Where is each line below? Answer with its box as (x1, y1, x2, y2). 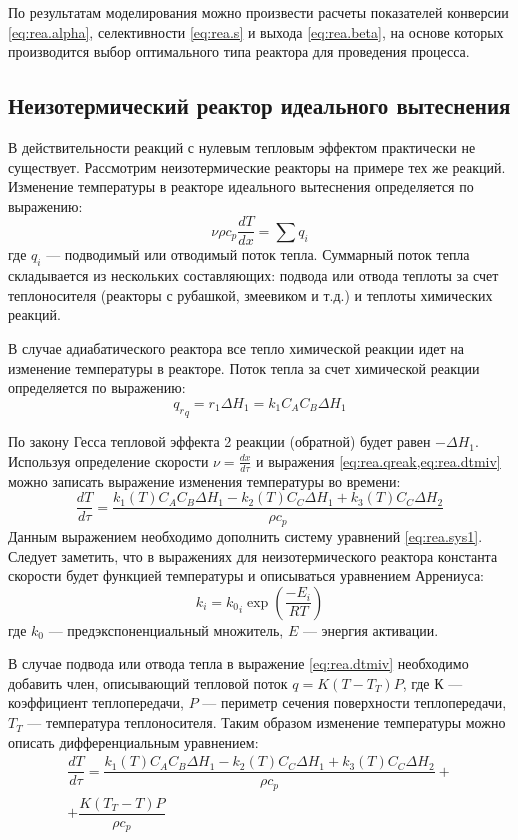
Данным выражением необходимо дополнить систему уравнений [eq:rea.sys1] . (8, 525, 483, 546)
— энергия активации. (302, 619, 439, 640)
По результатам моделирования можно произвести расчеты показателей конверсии (8, 2, 509, 22)
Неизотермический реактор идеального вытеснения (8, 90, 511, 121)
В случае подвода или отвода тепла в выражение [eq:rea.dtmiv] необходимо (8, 653, 469, 674)
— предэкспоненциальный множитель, (48, 619, 284, 640)
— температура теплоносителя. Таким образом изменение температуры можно (27, 712, 506, 733)
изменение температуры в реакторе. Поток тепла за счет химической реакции (8, 357, 480, 378)
